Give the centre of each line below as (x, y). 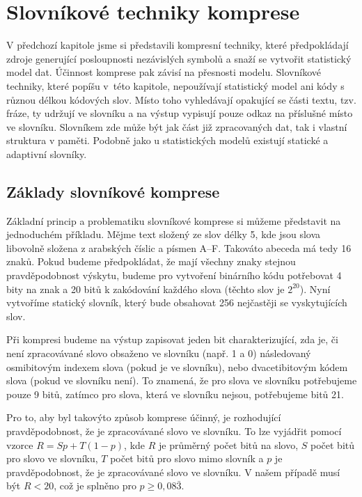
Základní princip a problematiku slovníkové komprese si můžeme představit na (174, 220)
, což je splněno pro (95, 486)
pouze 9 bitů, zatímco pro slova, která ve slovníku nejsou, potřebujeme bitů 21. (175, 394)
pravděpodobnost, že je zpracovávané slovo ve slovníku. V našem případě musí (173, 472)
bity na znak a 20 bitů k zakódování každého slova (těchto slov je (145, 289)
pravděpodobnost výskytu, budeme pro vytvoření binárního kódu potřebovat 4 (174, 275)
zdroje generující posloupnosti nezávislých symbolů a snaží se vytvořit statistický (179, 58)
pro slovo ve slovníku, (52, 458)
